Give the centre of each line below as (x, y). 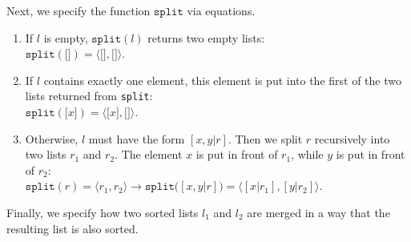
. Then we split (265, 138)
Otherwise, (52, 138)
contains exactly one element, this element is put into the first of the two (222, 80)
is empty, (66, 37)
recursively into (352, 138)
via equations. (221, 10)
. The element (149, 154)
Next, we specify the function (79, 10)
